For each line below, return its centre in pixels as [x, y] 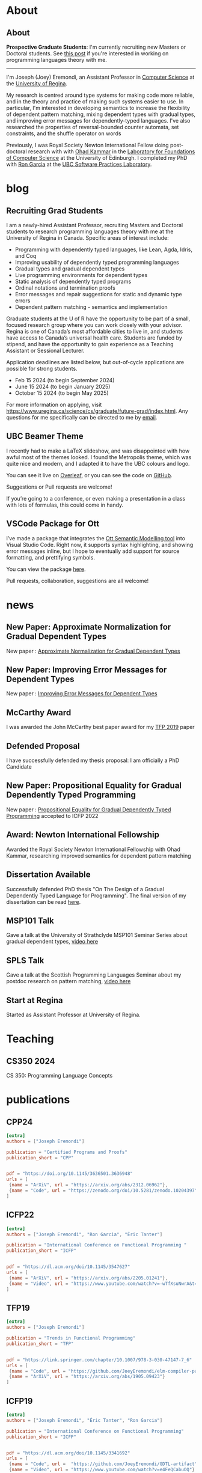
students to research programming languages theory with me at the [90, 231]
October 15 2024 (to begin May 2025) [62, 393]
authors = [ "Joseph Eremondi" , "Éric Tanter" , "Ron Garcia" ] [84, 1420]
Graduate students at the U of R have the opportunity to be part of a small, [98, 319]
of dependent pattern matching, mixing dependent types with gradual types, [101, 114]
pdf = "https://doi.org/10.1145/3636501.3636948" [70, 1174]
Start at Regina [35, 1000]
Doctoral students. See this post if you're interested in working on [87, 53]
